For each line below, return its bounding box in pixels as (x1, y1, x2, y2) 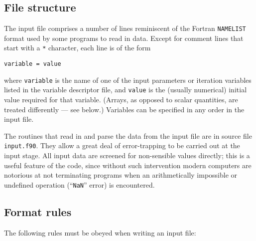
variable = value (4, 60, 61, 68)
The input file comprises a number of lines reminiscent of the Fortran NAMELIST (4, 23, 246, 33)
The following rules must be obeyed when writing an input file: (4, 227, 196, 238)
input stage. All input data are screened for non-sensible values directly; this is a (4, 150, 250, 161)
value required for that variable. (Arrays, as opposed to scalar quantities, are (4, 94, 238, 105)
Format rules (4, 204, 72, 219)
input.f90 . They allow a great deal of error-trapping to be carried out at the (4, 140, 240, 151)
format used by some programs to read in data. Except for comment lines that (4, 32, 244, 43)
